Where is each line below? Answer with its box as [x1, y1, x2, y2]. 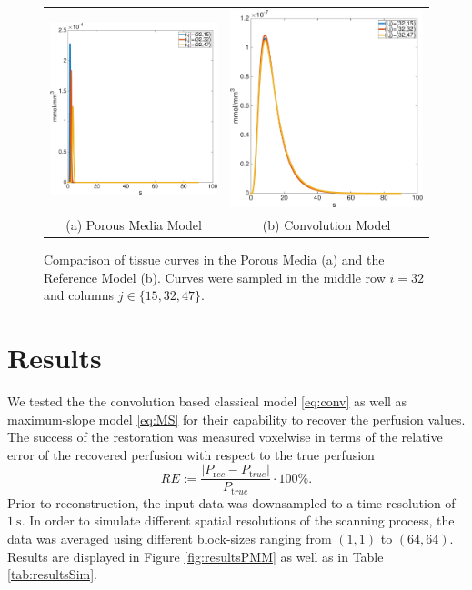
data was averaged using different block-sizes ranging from [7, 529, 332, 548]
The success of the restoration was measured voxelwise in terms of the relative [7, 427, 443, 446]
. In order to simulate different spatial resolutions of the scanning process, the [21, 511, 455, 530]
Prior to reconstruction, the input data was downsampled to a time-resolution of [7, 493, 456, 512]
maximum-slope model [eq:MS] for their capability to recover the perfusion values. [7, 409, 466, 428]
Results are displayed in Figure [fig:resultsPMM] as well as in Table [7, 546, 384, 565]
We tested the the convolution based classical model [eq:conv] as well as [7, 391, 407, 410]
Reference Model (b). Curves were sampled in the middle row [44, 267, 386, 286]
